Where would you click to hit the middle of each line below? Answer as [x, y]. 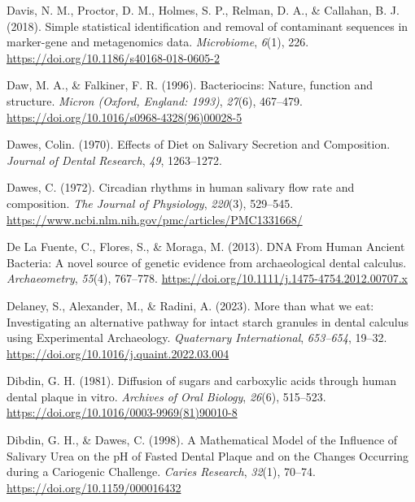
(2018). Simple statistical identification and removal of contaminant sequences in [207, 26]
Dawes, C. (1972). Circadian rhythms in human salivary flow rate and [181, 187]
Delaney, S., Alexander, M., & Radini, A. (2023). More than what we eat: [190, 305]
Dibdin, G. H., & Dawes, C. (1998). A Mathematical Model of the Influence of [202, 440]
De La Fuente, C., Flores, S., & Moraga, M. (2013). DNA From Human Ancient [206, 247]
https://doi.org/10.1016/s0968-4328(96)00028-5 [124, 117]
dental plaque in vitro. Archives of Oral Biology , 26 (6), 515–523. [166, 396]
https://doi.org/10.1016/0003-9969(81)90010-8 [122, 412]
